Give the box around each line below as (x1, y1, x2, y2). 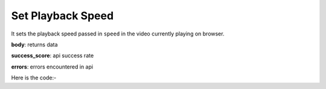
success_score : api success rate (11, 52, 94, 60)
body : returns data (11, 41, 58, 48)
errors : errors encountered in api (11, 63, 94, 70)
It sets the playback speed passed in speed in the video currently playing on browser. (11, 30, 225, 37)
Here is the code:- (11, 74, 57, 81)
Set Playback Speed (11, 9, 114, 22)
